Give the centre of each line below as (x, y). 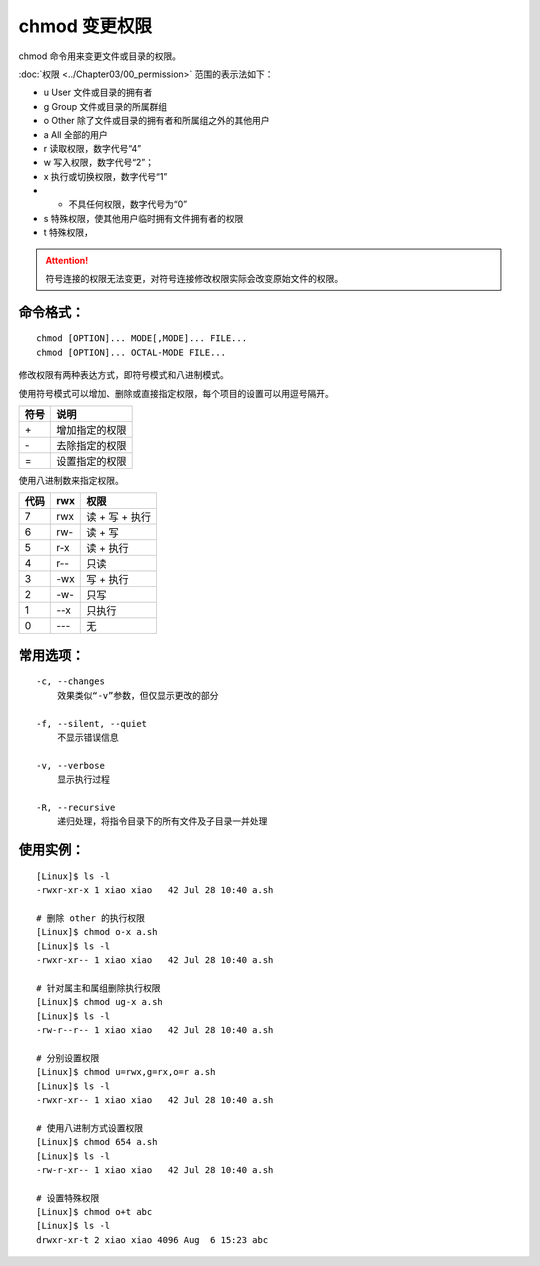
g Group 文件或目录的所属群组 (105, 106)
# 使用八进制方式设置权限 (90, 1128)
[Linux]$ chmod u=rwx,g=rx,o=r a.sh (126, 1072)
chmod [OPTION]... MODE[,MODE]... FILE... (142, 338)
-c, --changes (70, 681)
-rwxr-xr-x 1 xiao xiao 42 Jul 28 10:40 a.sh (155, 890)
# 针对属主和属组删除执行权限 (98, 988)
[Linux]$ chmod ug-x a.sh (100, 1002)
